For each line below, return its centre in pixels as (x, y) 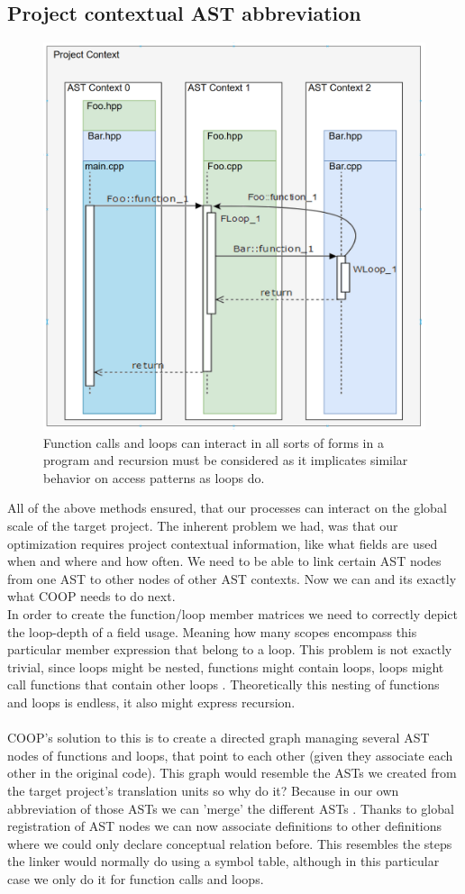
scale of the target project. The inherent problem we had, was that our (203, 526)
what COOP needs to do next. (91, 596)
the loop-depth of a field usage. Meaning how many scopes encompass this (212, 631)
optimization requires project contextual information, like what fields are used (223, 543)
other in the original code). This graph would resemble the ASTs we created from (232, 773)
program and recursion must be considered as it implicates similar (226, 460)
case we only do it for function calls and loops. (136, 878)
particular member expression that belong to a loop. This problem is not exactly (230, 649)
